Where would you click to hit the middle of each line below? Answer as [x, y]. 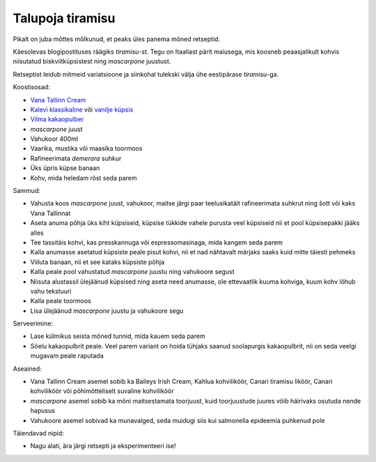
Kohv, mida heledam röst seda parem [84, 178]
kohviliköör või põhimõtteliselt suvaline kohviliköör [102, 391]
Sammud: [27, 191]
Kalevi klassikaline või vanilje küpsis [82, 109]
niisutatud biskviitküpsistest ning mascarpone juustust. [92, 61]
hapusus [43, 410]
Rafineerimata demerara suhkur [76, 158]
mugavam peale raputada [67, 356]
